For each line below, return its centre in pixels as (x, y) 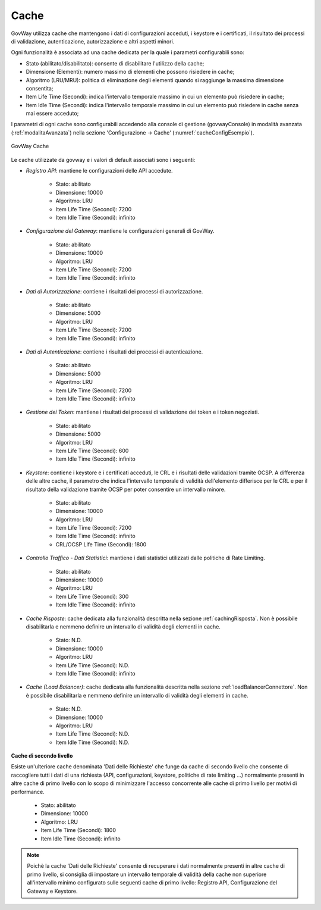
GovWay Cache (30, 146)
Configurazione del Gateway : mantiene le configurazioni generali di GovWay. (120, 231)
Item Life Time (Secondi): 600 (92, 451)
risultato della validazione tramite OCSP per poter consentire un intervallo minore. (126, 489)
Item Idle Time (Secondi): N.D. (92, 742)
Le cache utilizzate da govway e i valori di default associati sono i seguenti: (103, 160)
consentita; (40, 88)
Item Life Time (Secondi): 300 (92, 596)
